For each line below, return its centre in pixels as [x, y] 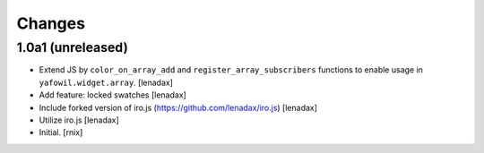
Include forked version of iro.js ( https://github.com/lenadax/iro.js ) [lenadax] [178, 107]
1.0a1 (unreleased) [73, 47]
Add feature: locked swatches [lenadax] [113, 95]
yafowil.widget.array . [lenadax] [106, 82]
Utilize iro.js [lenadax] [79, 120]
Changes [51, 23]
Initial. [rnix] [61, 132]
